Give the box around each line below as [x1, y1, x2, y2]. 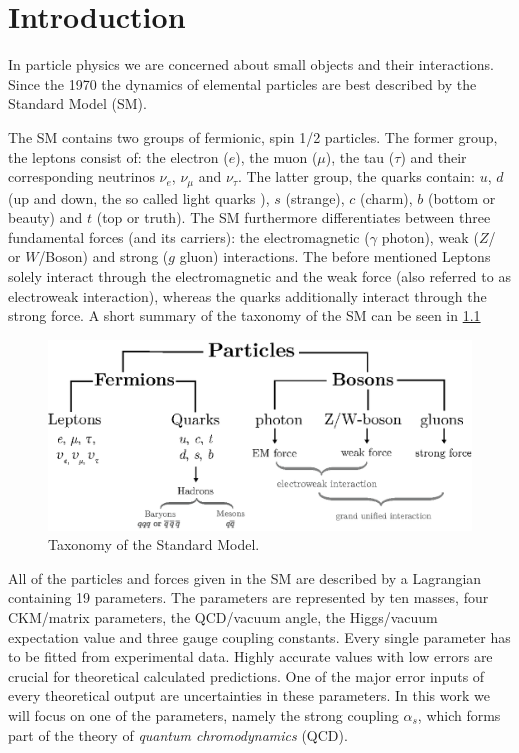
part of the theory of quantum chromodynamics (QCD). [8, 724, 348, 745]
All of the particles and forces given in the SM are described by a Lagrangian [8, 567, 482, 588]
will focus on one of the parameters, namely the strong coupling [8, 704, 399, 725]
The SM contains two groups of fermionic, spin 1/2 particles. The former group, [8, 126, 498, 147]
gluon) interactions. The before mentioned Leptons [179, 246, 491, 267]
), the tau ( [325, 146, 395, 167]
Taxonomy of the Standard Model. [48, 534, 260, 555]
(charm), [360, 187, 413, 208]
